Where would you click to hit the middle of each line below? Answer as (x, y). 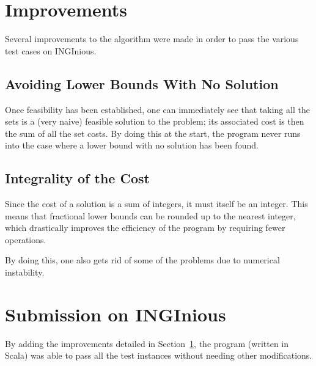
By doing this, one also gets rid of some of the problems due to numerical (142, 260)
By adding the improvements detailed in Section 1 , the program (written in (147, 343)
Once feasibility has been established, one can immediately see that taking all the (157, 109)
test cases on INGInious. (51, 50)
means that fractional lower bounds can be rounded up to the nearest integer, (150, 215)
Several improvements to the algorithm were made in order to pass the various (152, 39)
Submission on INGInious (116, 314)
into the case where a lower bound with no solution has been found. (132, 145)
